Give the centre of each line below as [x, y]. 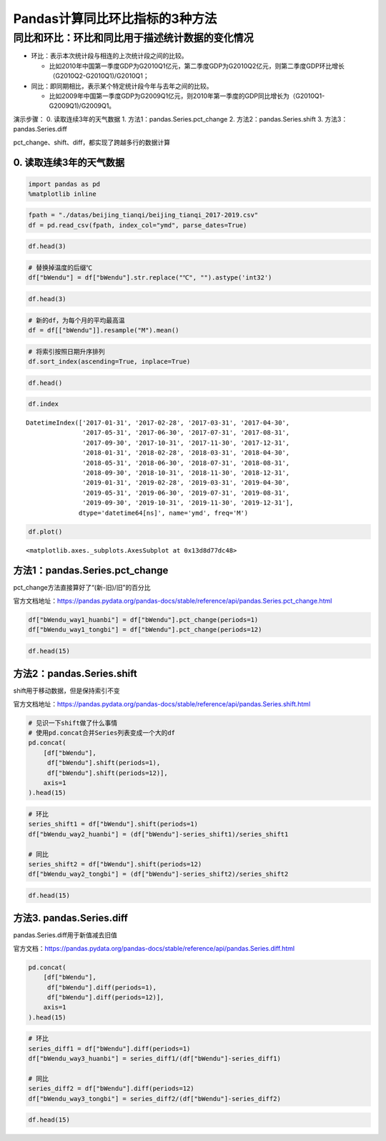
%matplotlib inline [62, 194]
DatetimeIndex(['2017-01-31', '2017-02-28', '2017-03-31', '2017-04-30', [158, 423]
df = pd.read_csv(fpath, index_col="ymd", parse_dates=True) [138, 225]
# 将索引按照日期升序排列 [66, 351]
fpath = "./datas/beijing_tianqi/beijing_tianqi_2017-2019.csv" [143, 215]
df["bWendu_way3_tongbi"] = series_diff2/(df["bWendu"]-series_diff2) [155, 1098]
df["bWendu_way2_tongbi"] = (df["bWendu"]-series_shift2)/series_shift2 [158, 874]
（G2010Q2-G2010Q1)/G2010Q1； [99, 76]
